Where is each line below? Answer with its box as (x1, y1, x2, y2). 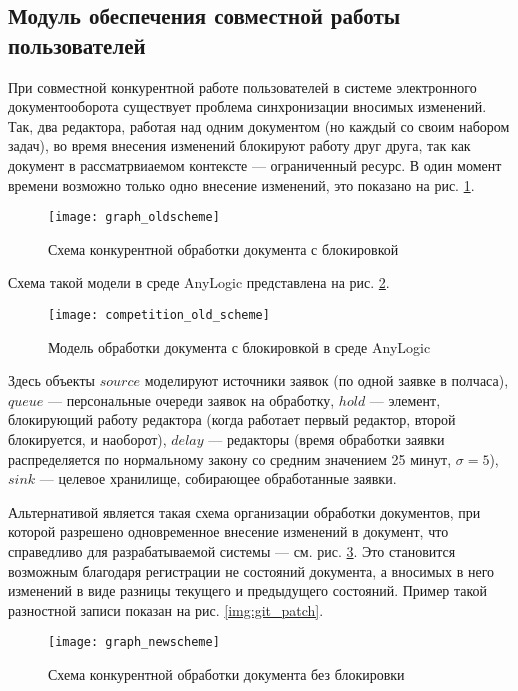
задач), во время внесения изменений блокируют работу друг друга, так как (8, 135, 471, 156)
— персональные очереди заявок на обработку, (48, 389, 335, 410)
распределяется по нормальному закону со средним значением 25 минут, (8, 448, 452, 469)
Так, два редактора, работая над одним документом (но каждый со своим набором (8, 115, 510, 136)
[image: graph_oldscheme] (48, 210, 220, 225)
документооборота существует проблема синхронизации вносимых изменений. (8, 96, 487, 117)
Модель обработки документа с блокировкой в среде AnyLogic (48, 336, 431, 357)
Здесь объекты (8, 370, 95, 391)
